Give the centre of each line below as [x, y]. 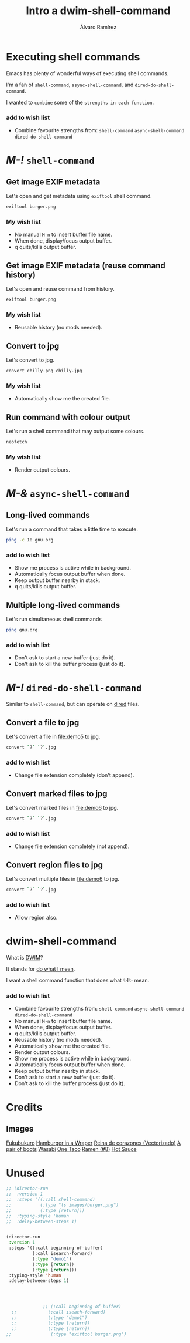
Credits [24, 1107]
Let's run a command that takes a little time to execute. [72, 529]
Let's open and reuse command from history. [61, 288]
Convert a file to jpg [43, 723]
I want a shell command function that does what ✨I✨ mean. [78, 980]
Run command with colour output [68, 417]
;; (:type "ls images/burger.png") [62, 1205]
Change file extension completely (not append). [72, 846]
